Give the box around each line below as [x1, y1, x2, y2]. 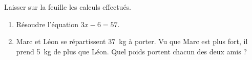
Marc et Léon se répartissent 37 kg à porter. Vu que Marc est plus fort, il [16, 36, 248, 47]
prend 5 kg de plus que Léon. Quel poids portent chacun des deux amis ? [16, 46, 247, 56]
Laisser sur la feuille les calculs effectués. [4, 2, 132, 12]
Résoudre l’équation [16, 18, 79, 29]
